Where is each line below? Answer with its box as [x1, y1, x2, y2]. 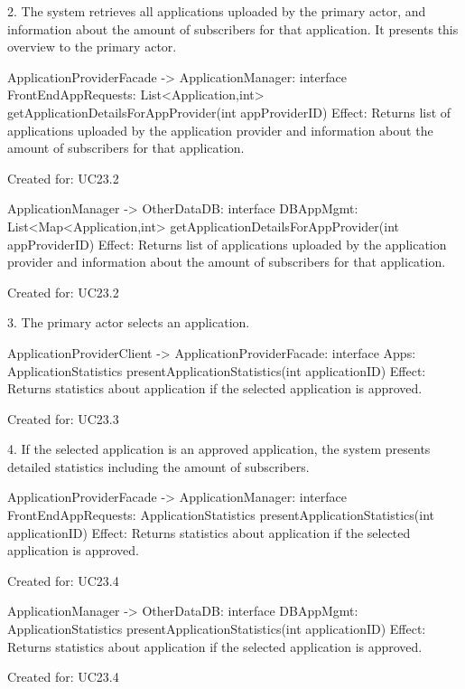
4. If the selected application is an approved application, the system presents [7, 439, 431, 458]
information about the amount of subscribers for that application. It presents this [7, 19, 459, 38]
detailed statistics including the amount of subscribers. [7, 457, 310, 476]
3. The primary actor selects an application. [7, 313, 250, 332]
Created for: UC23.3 [7, 409, 119, 428]
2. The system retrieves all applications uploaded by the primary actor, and [7, 2, 426, 20]
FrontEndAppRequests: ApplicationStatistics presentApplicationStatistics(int [7, 505, 435, 524]
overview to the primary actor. [7, 37, 177, 56]
